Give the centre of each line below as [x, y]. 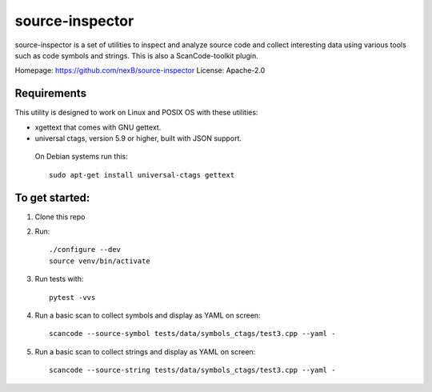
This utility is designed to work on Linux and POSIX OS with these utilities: [136, 113]
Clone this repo [60, 217]
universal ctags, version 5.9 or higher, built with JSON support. [138, 138]
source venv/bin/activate [100, 261]
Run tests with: [59, 279]
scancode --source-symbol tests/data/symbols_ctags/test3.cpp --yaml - [192, 334]
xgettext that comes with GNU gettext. [98, 127]
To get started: [52, 197]
